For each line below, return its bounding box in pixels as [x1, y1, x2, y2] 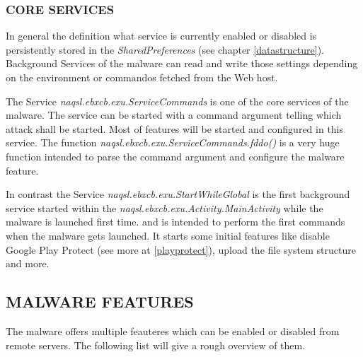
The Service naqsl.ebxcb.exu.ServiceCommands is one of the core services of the [6, 93, 349, 108]
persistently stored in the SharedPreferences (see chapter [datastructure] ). [6, 42, 324, 57]
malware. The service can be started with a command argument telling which [6, 107, 342, 122]
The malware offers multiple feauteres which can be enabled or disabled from [6, 323, 340, 338]
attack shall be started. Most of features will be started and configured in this [6, 121, 344, 136]
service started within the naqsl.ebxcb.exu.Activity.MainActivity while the [6, 200, 323, 215]
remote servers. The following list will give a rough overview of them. [6, 337, 306, 352]
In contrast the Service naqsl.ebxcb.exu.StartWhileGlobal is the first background [6, 187, 350, 201]
